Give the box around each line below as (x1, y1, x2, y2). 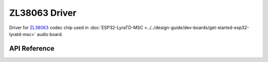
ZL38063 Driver (9, 7, 77, 18)
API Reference (9, 44, 55, 53)
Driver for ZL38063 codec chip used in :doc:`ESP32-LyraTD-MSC (9, 25, 143, 31)
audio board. (37, 31, 63, 37)
